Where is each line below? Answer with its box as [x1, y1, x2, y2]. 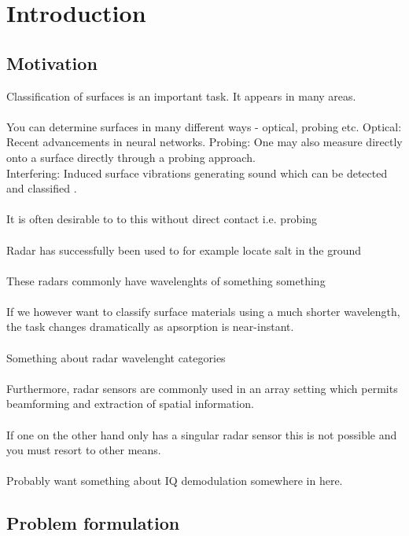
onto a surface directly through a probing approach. [6, 149, 256, 165]
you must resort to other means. [6, 442, 161, 458]
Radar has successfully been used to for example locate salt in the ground [6, 241, 362, 258]
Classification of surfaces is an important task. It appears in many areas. [6, 87, 356, 104]
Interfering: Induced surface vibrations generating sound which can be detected [6, 164, 388, 181]
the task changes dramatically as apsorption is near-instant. [6, 318, 294, 335]
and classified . [6, 180, 77, 196]
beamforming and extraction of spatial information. [6, 395, 254, 412]
